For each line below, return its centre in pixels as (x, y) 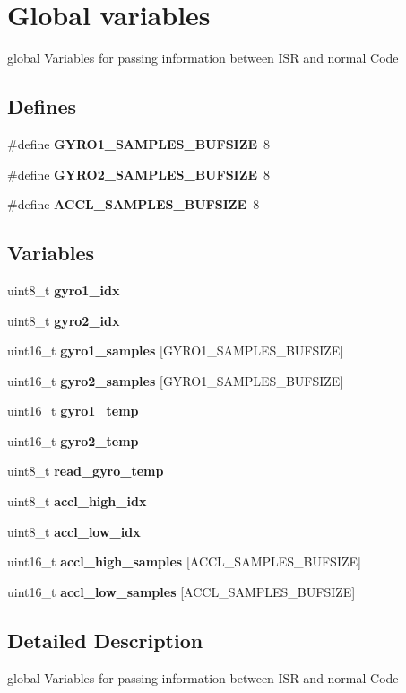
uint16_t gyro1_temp (73, 411)
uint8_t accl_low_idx (74, 531)
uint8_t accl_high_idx (77, 501)
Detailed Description (105, 640)
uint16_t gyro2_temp (73, 440)
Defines (42, 106)
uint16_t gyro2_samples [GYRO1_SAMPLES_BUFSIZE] (176, 380)
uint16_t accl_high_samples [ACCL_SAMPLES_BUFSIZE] (184, 561)
